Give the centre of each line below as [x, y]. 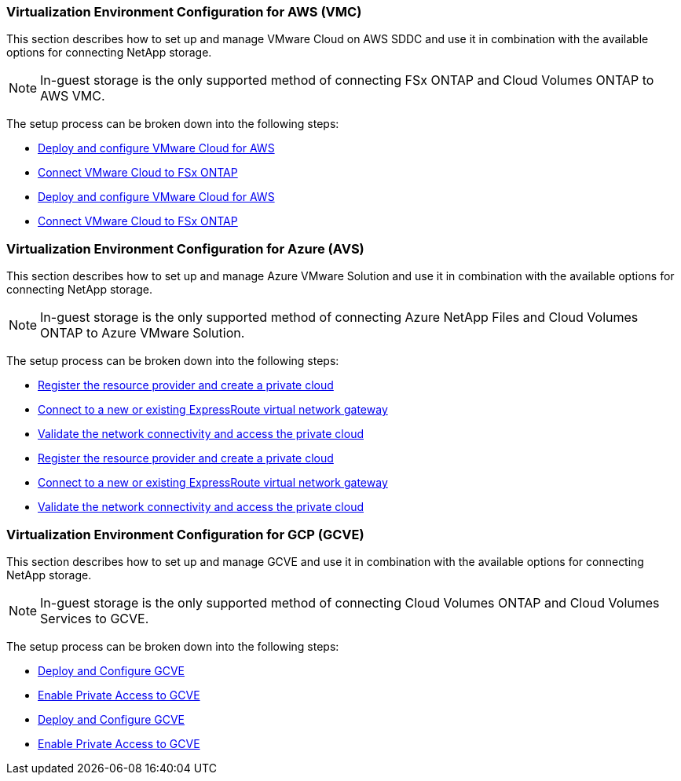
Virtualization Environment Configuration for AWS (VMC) [184, 12]
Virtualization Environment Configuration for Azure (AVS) [185, 248]
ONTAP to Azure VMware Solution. [143, 333]
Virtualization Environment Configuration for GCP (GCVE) [185, 534]
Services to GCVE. [95, 618]
